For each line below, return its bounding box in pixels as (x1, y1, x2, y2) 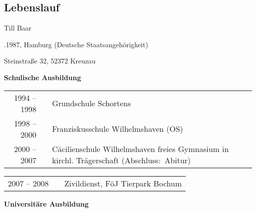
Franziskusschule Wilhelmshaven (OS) (52, 123, 183, 135)
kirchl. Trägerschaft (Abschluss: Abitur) (52, 154, 191, 166)
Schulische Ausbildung (4, 72, 81, 82)
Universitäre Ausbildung (4, 198, 89, 209)
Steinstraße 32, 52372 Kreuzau (4, 56, 96, 66)
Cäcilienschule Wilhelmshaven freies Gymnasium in (52, 143, 229, 154)
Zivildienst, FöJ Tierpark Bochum (64, 177, 182, 189)
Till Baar (4, 23, 32, 33)
